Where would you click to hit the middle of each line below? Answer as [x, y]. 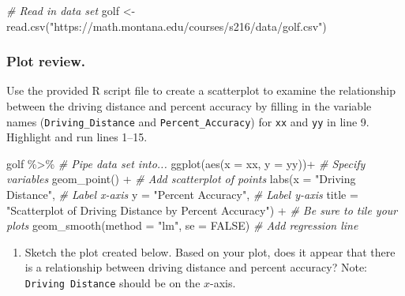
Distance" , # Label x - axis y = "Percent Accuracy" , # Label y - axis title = [182, 195]
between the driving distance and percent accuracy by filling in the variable [189, 106]
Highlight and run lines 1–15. [77, 137]
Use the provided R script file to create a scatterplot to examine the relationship [201, 90]
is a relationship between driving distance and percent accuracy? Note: [196, 267]
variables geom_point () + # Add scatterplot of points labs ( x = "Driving [181, 179]
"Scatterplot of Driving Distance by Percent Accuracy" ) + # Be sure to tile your [202, 210]
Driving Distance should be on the [112, 283]
